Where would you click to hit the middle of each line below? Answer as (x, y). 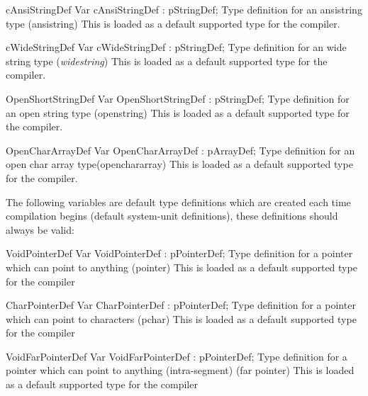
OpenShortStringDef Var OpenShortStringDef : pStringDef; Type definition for (178, 98)
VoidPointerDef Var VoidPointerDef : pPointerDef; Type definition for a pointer (179, 253)
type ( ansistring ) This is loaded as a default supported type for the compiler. (173, 23)
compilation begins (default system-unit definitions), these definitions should (172, 216)
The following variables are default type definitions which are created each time (178, 202)
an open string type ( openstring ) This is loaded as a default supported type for (178, 112)
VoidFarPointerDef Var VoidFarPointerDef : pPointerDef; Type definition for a (177, 356)
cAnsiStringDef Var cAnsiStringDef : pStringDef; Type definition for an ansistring (184, 9)
